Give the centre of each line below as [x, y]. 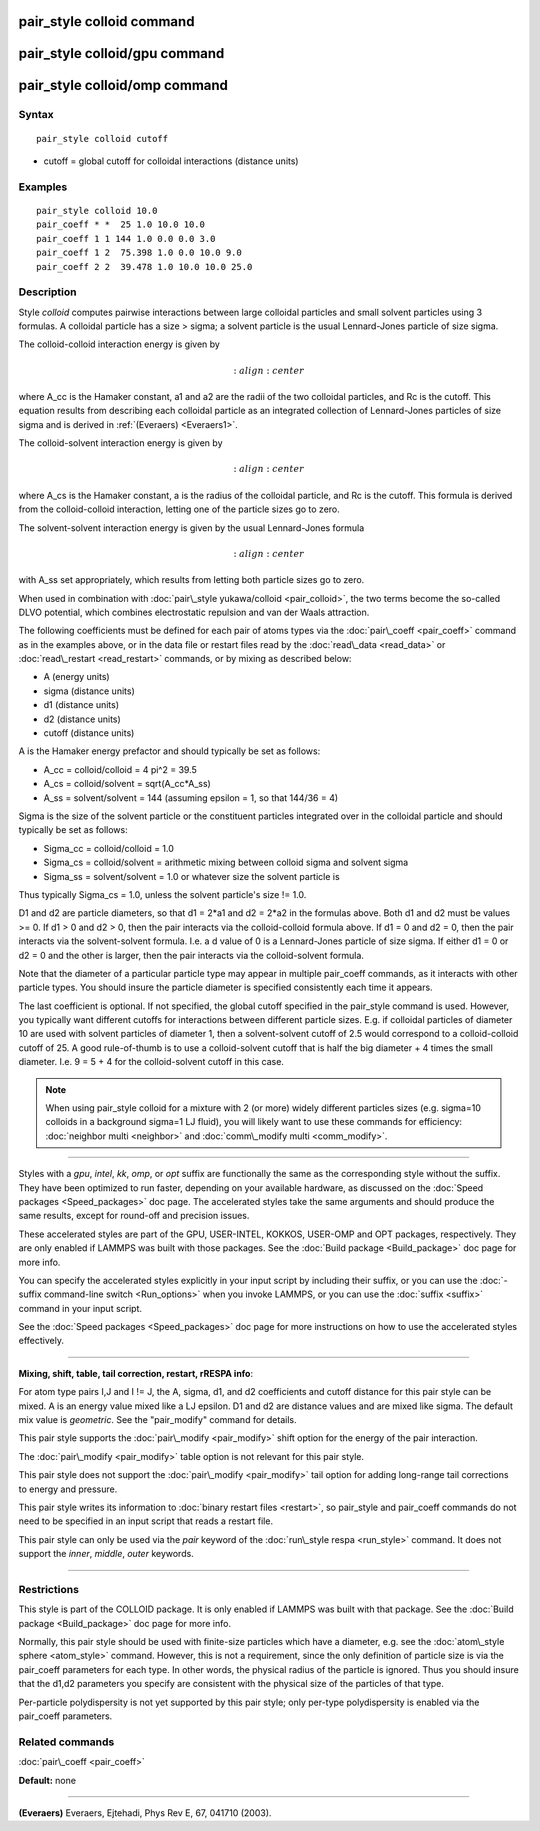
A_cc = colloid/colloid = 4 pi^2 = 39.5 [120, 769]
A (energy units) [76, 677]
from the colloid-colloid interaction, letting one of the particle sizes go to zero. [179, 509]
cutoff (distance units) [89, 733]
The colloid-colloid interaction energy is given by [119, 344]
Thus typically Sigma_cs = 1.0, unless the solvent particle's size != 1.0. [162, 894]
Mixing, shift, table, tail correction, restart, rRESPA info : [136, 1373]
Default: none [47, 1780]
